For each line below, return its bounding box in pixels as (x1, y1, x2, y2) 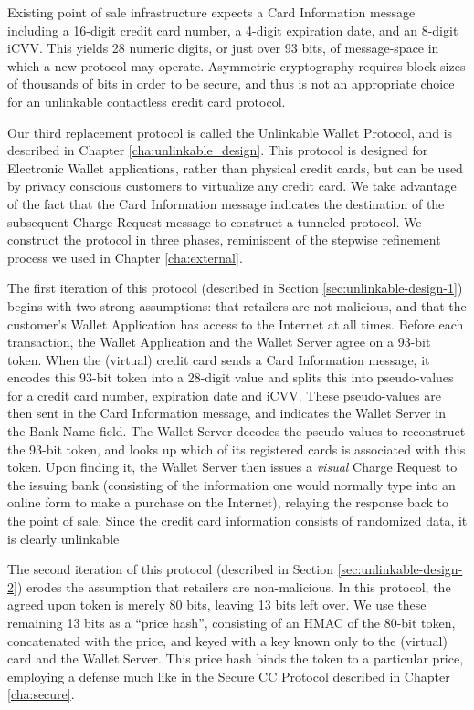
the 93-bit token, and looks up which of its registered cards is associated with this (7, 439, 466, 458)
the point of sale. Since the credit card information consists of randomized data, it (7, 511, 468, 530)
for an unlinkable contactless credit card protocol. (7, 91, 286, 110)
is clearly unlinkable (7, 528, 120, 548)
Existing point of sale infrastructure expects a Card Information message (7, 3, 416, 21)
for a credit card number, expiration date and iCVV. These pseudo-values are (7, 385, 441, 404)
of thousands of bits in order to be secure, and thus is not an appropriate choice (7, 74, 455, 93)
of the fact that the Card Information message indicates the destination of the (7, 193, 445, 213)
